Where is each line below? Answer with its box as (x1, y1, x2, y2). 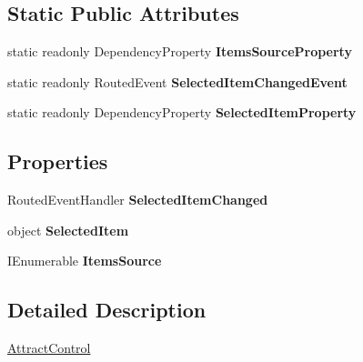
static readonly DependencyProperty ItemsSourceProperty (7, 42, 352, 61)
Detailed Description (7, 296, 207, 324)
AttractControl (7, 338, 91, 357)
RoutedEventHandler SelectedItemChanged (7, 190, 268, 209)
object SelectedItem (7, 220, 129, 239)
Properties (7, 147, 108, 176)
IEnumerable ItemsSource (7, 251, 162, 270)
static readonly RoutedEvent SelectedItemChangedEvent (7, 72, 348, 91)
